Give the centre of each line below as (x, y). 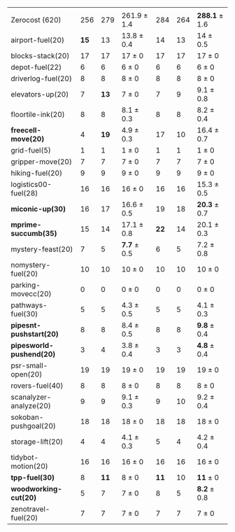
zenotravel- (30, 509)
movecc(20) (31, 294)
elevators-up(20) (40, 94)
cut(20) (24, 498)
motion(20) (30, 466)
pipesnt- (26, 325)
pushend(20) (33, 354)
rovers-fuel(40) (37, 386)
